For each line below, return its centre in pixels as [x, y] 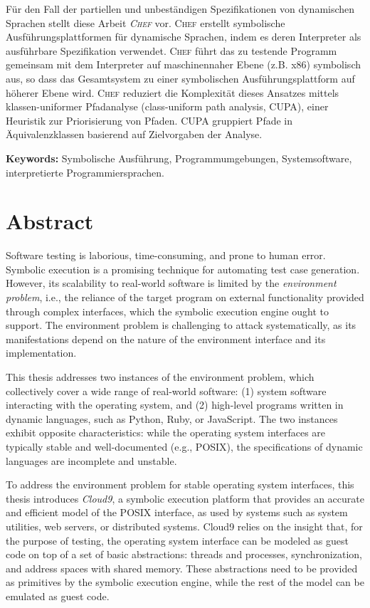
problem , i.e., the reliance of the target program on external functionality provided [185, 297]
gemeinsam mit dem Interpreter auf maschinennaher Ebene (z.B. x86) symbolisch [183, 64]
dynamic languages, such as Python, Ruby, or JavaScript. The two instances [172, 418]
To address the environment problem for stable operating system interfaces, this [180, 484]
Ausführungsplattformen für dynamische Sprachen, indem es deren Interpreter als [184, 37]
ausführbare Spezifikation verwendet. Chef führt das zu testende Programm [171, 50]
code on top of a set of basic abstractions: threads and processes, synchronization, [184, 554]
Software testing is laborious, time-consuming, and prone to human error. [166, 255]
